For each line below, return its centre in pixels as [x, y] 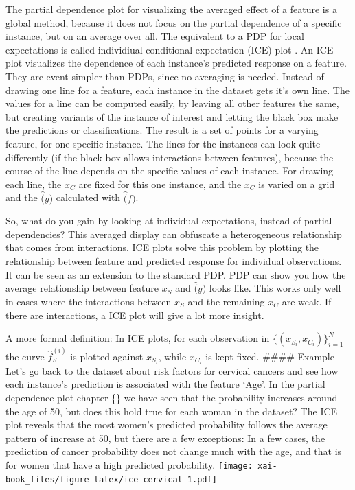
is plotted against [107, 356]
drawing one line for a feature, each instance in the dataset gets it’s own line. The [177, 90]
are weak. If [307, 301]
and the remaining [226, 301]
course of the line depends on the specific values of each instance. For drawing [170, 171]
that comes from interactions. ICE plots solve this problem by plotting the [162, 247]
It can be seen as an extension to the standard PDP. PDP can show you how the [176, 274]
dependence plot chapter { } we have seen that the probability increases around [172, 398]
